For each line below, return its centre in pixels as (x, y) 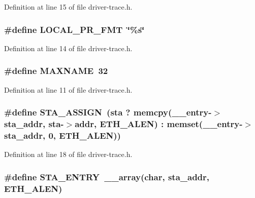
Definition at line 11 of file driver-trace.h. (68, 89)
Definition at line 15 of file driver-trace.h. (68, 7)
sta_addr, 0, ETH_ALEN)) (62, 135)
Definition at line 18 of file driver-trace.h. (68, 154)
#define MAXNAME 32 (56, 71)
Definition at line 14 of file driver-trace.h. (68, 48)
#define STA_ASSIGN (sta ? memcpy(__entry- (108, 112)
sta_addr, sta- (34, 124)
